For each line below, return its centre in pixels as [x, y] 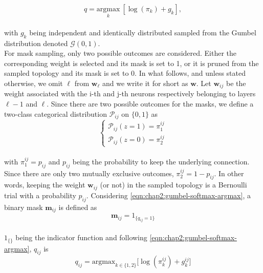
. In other [229, 173]
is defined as [78, 207]
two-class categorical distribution [56, 113]
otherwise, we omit [34, 83]
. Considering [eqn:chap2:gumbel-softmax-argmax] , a [168, 195]
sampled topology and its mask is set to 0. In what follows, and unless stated [125, 73]
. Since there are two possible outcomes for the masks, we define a [150, 104]
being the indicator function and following [81, 237]
